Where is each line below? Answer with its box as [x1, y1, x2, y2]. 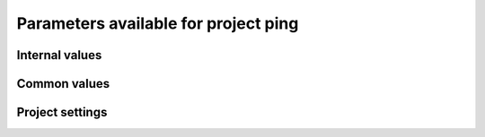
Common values [16, 76, 110, 91]
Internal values [16, 47, 102, 63]
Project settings [16, 105, 108, 120]
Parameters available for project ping [16, 13, 299, 33]
